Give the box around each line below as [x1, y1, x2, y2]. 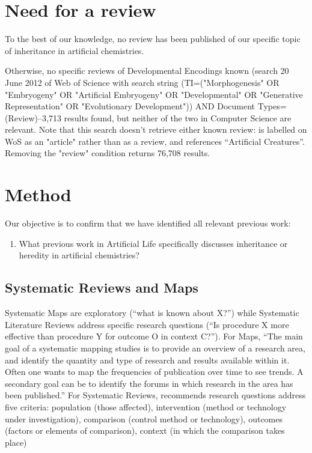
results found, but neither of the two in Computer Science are [64, 111, 292, 124]
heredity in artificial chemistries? [19, 249, 139, 261]
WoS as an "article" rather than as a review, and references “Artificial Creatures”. [5, 135, 305, 147]
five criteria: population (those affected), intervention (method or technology [5, 400, 287, 413]
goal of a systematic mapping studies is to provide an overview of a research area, [5, 341, 305, 354]
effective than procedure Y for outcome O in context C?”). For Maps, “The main [5, 330, 303, 342]
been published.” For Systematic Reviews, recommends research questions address [5, 389, 306, 401]
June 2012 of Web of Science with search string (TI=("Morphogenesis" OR [5, 76, 280, 88]
